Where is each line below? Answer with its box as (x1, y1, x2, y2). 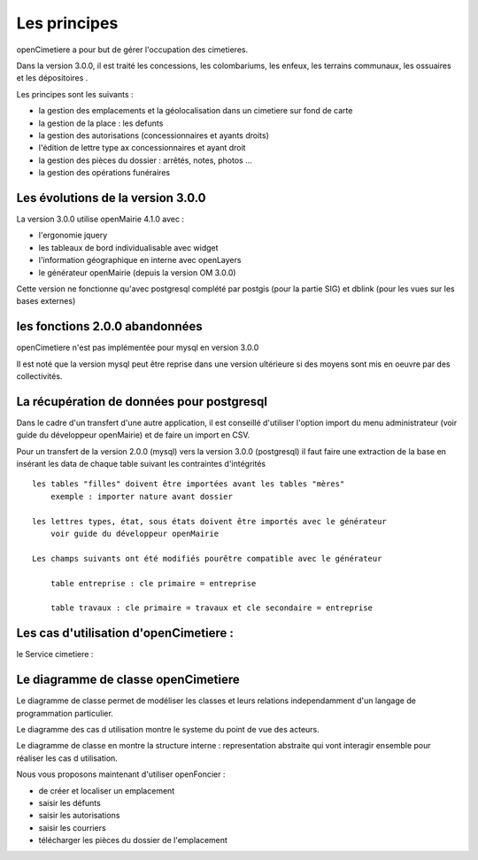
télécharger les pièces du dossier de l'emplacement (38, 835, 227, 846)
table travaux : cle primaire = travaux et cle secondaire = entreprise (50, 603, 374, 613)
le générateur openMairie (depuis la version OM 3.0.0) (38, 267, 236, 278)
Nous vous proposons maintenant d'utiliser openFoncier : (16, 769, 226, 779)
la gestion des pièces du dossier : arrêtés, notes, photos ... (38, 155, 252, 166)
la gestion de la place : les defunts (38, 118, 164, 128)
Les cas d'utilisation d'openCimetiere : (16, 625, 235, 641)
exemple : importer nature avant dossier (50, 492, 234, 501)
